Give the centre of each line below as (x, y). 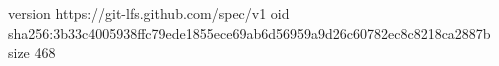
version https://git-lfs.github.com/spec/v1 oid (149, 13)
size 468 (32, 52)
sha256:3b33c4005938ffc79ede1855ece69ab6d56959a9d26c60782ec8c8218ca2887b (249, 32)
